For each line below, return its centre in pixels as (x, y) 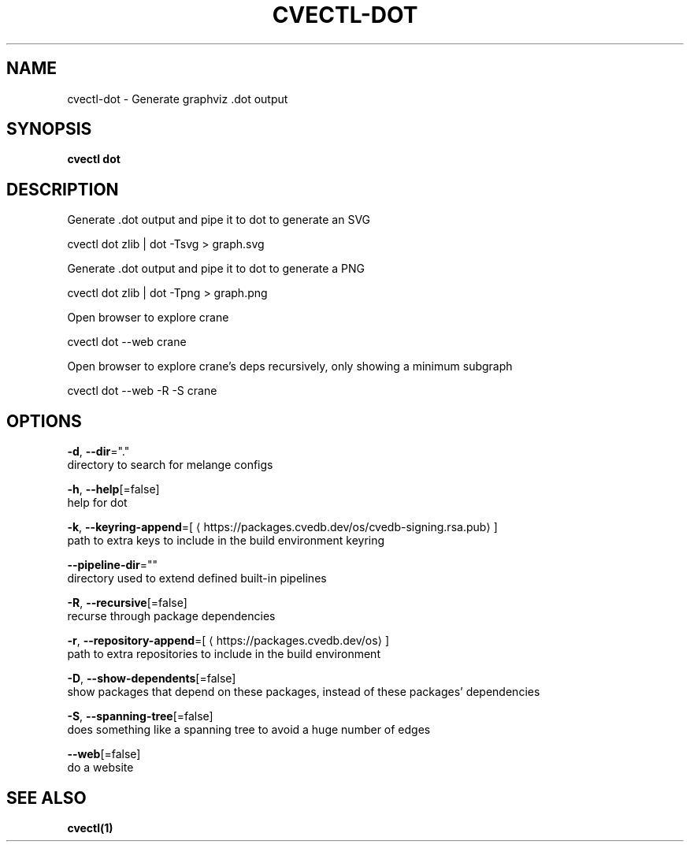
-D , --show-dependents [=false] (152, 679)
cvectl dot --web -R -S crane (142, 391)
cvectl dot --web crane (127, 342)
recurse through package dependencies (171, 616)
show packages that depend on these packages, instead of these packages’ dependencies (304, 692)
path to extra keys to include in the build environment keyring (226, 541)
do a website (100, 768)
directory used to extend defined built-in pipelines (197, 578)
